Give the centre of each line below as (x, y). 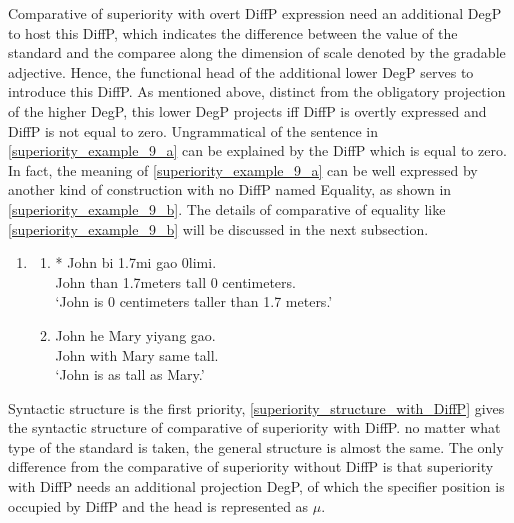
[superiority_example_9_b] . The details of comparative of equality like (227, 208)
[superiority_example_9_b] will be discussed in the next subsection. (218, 228)
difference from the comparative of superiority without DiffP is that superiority (251, 466)
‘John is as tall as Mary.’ (130, 374)
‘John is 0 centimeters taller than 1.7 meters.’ (194, 301)
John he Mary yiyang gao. (135, 334)
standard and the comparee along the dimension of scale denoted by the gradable (257, 52)
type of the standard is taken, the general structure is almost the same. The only (256, 446)
